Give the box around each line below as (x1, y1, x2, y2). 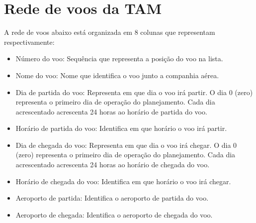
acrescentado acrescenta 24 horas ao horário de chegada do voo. (15, 159, 210, 170)
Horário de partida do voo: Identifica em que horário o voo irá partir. (15, 123, 227, 133)
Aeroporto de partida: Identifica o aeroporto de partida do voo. (15, 193, 209, 203)
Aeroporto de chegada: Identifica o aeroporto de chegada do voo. (15, 209, 213, 220)
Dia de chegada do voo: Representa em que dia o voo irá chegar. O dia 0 (15, 139, 237, 150)
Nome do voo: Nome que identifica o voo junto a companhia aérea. (15, 70, 219, 80)
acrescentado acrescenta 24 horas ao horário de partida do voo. (15, 106, 207, 116)
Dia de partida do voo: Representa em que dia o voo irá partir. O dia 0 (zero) (15, 87, 253, 97)
